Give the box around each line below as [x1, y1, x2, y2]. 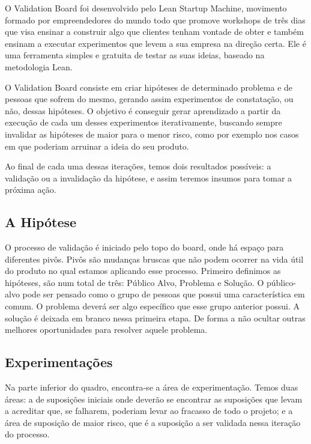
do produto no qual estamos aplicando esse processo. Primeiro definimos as [5, 264, 281, 277]
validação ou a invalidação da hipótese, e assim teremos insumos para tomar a [5, 171, 292, 184]
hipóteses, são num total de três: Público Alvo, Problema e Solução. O [5, 276, 264, 288]
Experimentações [5, 353, 113, 371]
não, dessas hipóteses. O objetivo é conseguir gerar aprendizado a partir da [5, 104, 281, 117]
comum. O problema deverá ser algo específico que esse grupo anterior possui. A [5, 300, 300, 312]
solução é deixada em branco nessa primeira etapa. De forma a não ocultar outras [5, 311, 306, 324]
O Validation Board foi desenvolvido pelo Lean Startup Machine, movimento [5, 2, 287, 14]
